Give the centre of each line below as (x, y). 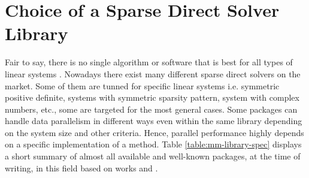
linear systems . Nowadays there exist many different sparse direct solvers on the (153, 73)
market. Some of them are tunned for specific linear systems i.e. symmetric (142, 85)
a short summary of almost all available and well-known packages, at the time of (153, 156)
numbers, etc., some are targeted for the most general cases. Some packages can (151, 109)
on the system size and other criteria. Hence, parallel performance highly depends (154, 132)
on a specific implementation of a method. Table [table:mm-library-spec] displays (153, 144)
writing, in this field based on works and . (81, 168)
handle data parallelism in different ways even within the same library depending (154, 121)
